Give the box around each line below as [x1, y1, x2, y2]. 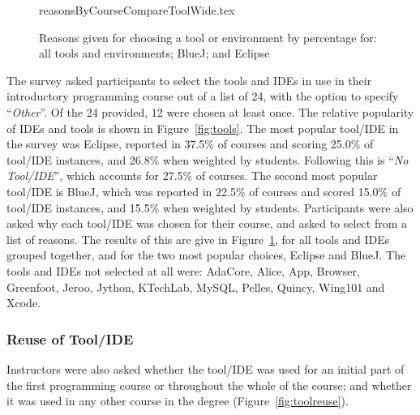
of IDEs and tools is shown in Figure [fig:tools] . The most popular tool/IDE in [6, 119, 399, 136]
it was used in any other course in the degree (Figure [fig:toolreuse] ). [6, 392, 349, 409]
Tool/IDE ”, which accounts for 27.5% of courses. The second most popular [6, 167, 378, 184]
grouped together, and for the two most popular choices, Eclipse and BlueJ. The [6, 246, 406, 263]
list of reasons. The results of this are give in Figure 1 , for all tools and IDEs [6, 230, 390, 247]
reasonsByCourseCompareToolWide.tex [39, 2, 235, 18]
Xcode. [6, 294, 41, 311]
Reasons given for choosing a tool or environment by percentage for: [39, 28, 377, 45]
